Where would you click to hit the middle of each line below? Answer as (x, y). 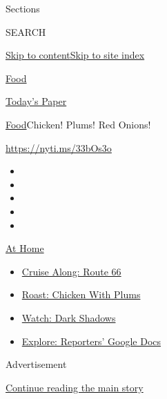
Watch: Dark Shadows (69, 317)
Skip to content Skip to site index (75, 55)
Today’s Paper (36, 101)
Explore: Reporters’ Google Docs (91, 341)
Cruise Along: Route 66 (71, 271)
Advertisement (36, 364)
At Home (25, 248)
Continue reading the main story (75, 387)
